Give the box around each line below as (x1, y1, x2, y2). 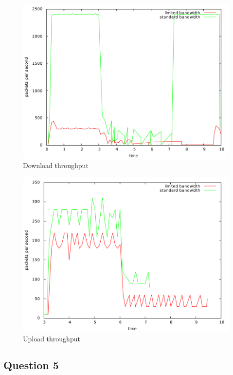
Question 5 (3, 357, 59, 372)
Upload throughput (23, 333, 80, 343)
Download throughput (23, 160, 89, 170)
